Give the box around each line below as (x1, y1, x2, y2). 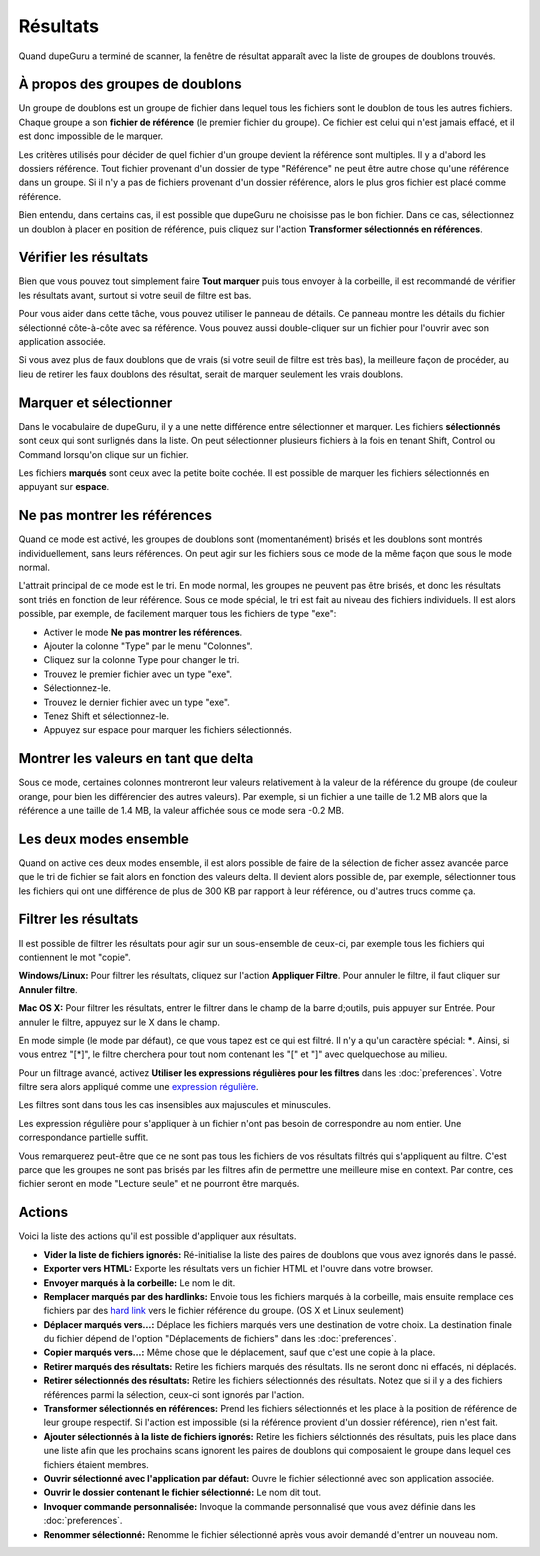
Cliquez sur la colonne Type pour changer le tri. (43, 654, 240, 666)
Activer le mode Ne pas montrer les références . (43, 626, 243, 638)
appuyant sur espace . (18, 481, 110, 493)
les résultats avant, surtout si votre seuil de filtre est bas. (18, 289, 252, 301)
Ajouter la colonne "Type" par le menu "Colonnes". (43, 640, 253, 652)
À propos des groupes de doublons (18, 76, 242, 93)
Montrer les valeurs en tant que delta (18, 750, 254, 767)
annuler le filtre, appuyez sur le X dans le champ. (18, 1016, 220, 1028)
